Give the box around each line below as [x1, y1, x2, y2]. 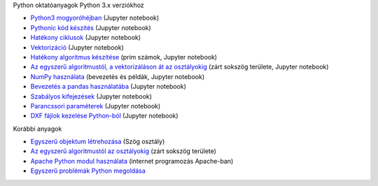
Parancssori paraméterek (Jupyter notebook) [30, 101, 161, 110]
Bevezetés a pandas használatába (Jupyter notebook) [30, 83, 187, 91]
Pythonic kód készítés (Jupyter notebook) [30, 23, 152, 31]
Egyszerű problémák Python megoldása [30, 166, 146, 175]
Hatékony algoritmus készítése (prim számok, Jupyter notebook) [30, 52, 217, 61]
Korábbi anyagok [13, 124, 62, 133]
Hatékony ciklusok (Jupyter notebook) [30, 34, 141, 42]
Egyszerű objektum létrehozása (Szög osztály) [30, 137, 165, 146]
